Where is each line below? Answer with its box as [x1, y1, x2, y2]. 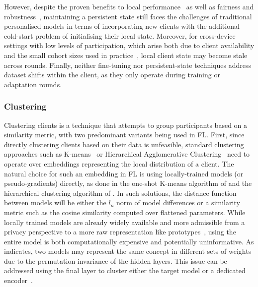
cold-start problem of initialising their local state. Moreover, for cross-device [4, 30, 236, 41]
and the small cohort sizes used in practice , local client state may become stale [4, 50, 248, 60]
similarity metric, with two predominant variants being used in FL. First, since [4, 129, 245, 140]
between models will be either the [4, 197, 106, 208]
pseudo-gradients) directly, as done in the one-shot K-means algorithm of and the [4, 178, 252, 188]
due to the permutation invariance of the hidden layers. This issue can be [4, 255, 227, 266]
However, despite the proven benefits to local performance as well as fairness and [4, 1, 254, 11]
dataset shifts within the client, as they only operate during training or [4, 69, 220, 80]
